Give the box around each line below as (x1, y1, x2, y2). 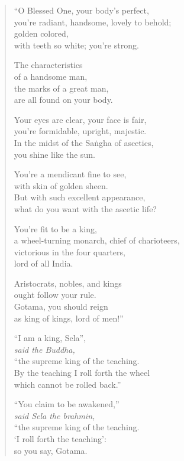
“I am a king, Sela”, (14, 332, 86, 344)
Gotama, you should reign (14, 300, 108, 313)
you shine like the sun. (14, 148, 95, 160)
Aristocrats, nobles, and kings (14, 277, 122, 289)
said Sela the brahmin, (14, 409, 95, 421)
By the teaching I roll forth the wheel (14, 366, 150, 379)
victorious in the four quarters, (14, 245, 125, 258)
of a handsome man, (14, 70, 88, 82)
